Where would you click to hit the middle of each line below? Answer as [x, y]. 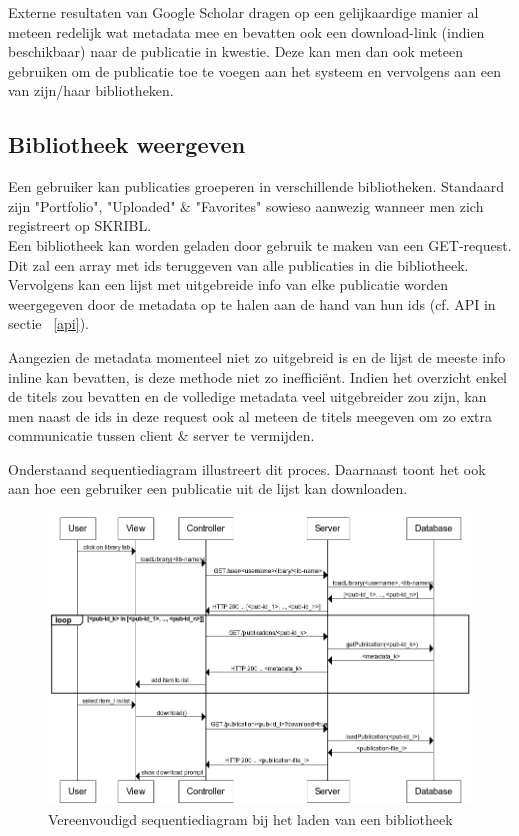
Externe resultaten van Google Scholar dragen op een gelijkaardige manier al [243, 12]
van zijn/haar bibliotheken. [91, 90]
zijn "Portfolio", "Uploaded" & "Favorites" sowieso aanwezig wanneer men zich [246, 205]
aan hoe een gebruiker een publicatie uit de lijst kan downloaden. [208, 488]
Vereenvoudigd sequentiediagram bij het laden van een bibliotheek [250, 818]
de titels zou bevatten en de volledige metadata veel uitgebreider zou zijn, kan [247, 396]
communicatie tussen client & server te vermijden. [161, 435]
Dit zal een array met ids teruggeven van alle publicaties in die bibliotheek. [238, 264]
